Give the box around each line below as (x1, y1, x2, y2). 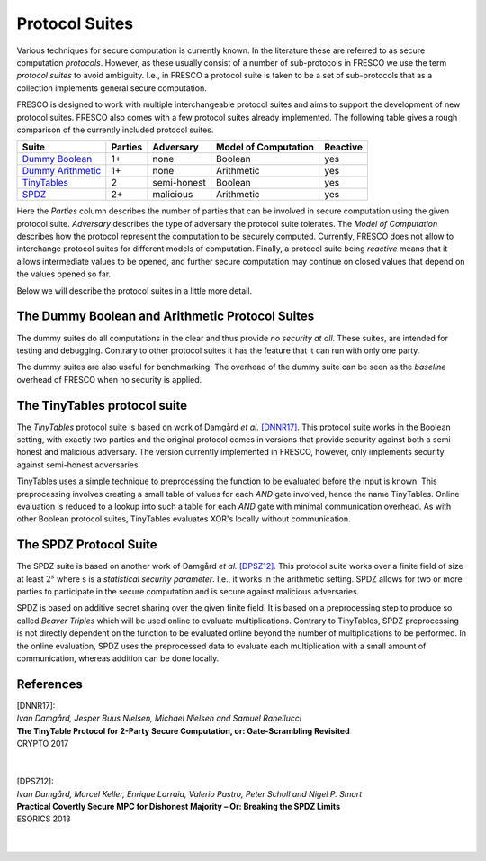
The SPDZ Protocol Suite (16, 537, 157, 553)
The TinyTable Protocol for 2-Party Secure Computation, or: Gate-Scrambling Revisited (16, 725, 350, 736)
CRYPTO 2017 (16, 739, 69, 749)
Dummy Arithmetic (22, 165, 102, 177)
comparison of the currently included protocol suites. (16, 124, 214, 135)
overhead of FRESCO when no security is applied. (16, 374, 202, 385)
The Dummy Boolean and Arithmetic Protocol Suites (16, 309, 315, 324)
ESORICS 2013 (16, 813, 71, 824)
